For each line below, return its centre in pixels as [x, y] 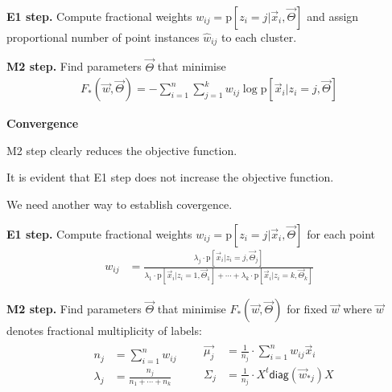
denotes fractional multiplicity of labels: [104, 331]
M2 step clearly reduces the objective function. [122, 150]
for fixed [307, 309]
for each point [341, 233]
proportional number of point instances [103, 37]
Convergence [43, 123]
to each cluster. [259, 37]
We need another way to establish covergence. [120, 204]
